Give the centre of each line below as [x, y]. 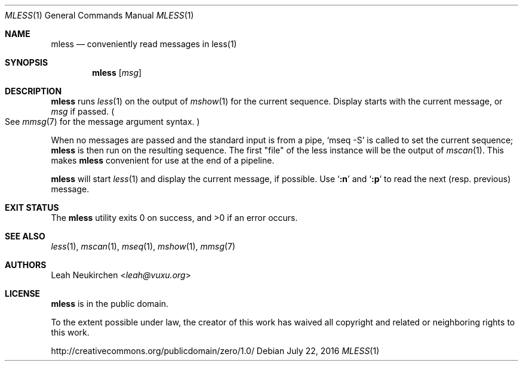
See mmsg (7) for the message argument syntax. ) [102, 122]
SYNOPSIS [27, 62]
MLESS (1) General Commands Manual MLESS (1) [99, 15]
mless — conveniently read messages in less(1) [144, 44]
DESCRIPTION [33, 91]
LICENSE [23, 293]
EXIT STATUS [32, 207]
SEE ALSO [25, 236]
